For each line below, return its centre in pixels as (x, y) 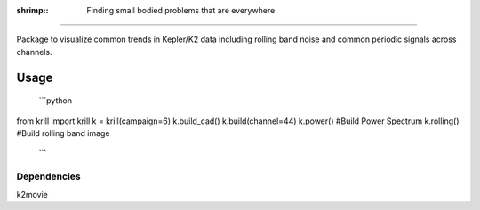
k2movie (32, 194)
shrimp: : (32, 10)
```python (56, 101)
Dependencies (49, 176)
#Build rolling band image (63, 133)
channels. (34, 52)
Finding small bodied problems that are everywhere (181, 10)
